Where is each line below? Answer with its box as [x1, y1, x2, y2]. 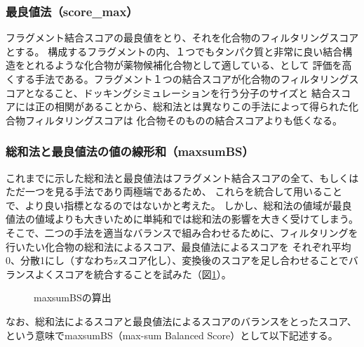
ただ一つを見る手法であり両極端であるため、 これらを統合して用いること [6, 184, 342, 199]
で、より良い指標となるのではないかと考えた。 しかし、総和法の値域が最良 [6, 197, 352, 212]
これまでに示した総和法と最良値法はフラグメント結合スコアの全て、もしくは [6, 170, 359, 185]
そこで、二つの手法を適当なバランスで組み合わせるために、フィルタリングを [6, 225, 358, 240]
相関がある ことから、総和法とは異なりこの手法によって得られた [54, 99, 349, 114]
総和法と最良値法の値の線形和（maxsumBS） [6, 143, 254, 160]
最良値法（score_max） [6, 2, 138, 20]
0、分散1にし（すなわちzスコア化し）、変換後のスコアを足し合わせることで [6, 253, 349, 268]
